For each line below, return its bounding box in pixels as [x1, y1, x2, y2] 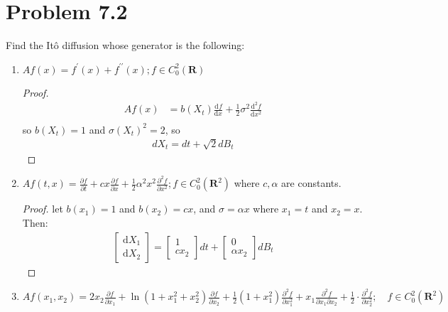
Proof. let [22, 201, 63, 216]
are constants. [281, 176, 342, 190]
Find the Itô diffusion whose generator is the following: [6, 38, 245, 53]
